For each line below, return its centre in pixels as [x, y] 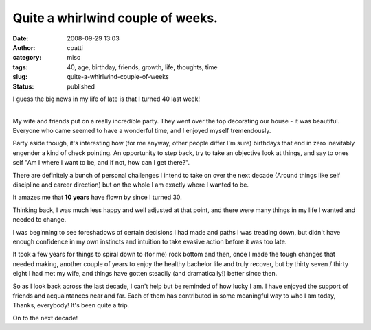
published [81, 86]
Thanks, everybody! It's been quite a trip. [71, 305]
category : [27, 58]
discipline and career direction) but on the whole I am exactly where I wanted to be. [131, 185]
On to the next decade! [45, 318]
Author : [24, 47]
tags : [20, 67]
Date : [21, 38]
